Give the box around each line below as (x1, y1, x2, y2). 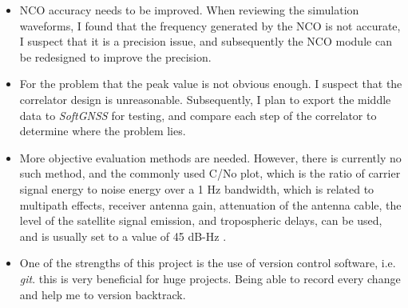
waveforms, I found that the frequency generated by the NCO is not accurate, (19, 17, 401, 34)
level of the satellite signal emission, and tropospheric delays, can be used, (19, 212, 382, 229)
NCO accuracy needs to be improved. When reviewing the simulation (19, 2, 359, 18)
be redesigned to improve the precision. (19, 48, 212, 65)
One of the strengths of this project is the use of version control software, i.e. (19, 254, 396, 271)
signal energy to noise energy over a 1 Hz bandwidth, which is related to (19, 180, 374, 197)
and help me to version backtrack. (19, 286, 186, 302)
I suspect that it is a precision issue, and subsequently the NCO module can (19, 33, 392, 50)
